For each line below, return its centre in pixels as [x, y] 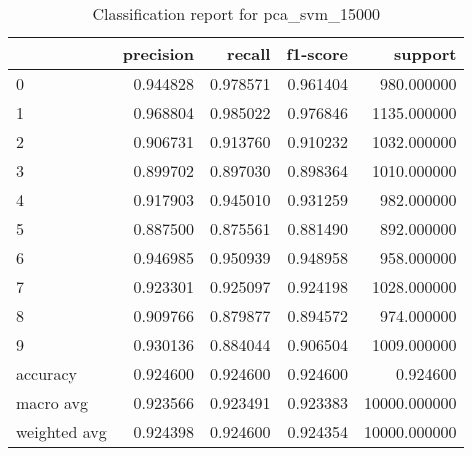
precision [158, 53]
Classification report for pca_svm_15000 [236, 13]
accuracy [46, 373]
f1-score [317, 53]
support [425, 53]
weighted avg [61, 431]
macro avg [52, 402]
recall [249, 53]
